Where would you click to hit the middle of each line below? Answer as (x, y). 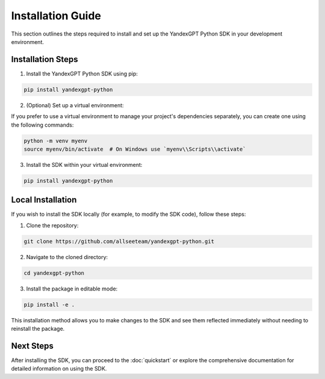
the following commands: (42, 125)
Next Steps (32, 346)
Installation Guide (56, 16)
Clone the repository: (52, 225)
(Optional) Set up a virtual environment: (75, 105)
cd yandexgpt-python (54, 273)
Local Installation (44, 200)
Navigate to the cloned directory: (67, 257)
